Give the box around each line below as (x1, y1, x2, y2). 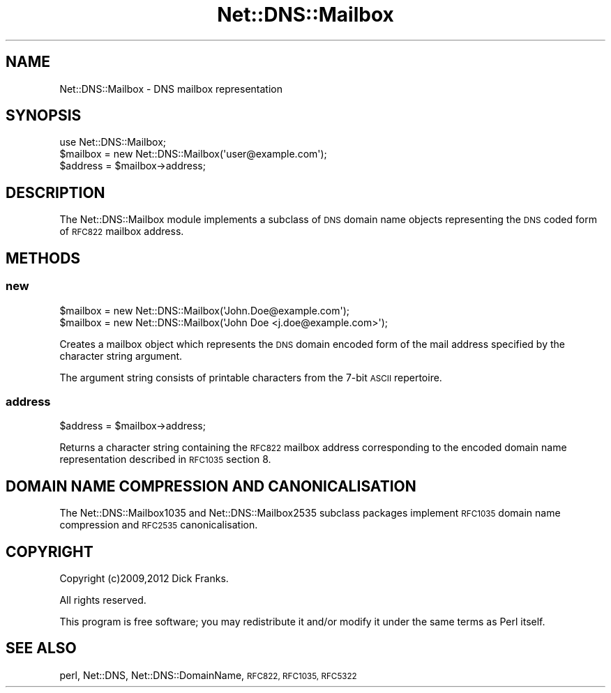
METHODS (6, 249, 81, 267)
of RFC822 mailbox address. (59, 225, 184, 238)
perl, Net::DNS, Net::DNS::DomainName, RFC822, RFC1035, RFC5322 (59, 669, 357, 681)
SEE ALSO (6, 639, 77, 657)
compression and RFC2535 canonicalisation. (59, 519, 258, 531)
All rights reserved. (59, 593, 146, 606)
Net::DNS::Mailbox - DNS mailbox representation (59, 82, 282, 95)
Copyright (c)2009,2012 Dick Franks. (59, 572, 229, 584)
